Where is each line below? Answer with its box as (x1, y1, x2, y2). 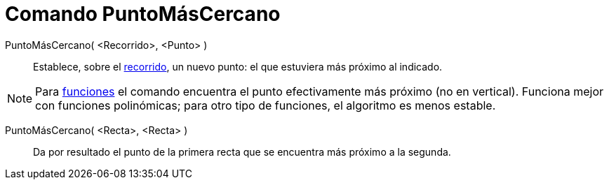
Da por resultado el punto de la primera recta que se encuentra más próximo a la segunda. (33, 145, 451, 158)
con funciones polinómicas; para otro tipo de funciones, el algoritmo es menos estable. (35, 98, 496, 112)
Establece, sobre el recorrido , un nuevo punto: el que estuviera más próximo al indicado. (33, 60, 443, 73)
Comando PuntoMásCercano (5, 2, 281, 26)
